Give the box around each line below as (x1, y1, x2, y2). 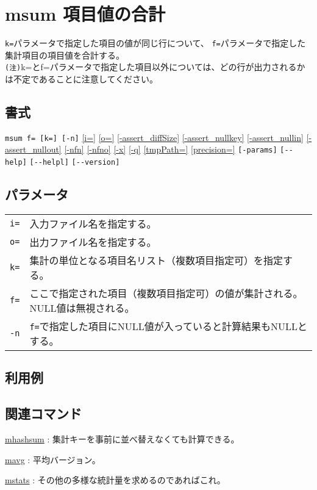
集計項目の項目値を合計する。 (5, 48, 124, 61)
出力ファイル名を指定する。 (29, 235, 157, 249)
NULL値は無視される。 (29, 301, 135, 315)
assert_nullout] (5, 143, 62, 156)
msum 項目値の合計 (5, 1, 165, 26)
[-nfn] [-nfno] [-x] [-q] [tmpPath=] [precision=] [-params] (64, 143, 277, 156)
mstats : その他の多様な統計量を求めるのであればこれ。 (5, 474, 226, 486)
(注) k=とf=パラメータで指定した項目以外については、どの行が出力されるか (5, 60, 305, 73)
